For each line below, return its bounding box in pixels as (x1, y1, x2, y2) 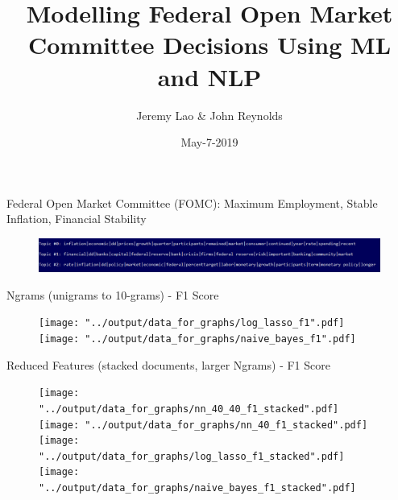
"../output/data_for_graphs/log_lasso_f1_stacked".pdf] (39, 450, 345, 462)
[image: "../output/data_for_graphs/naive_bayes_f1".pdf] (39, 333, 356, 345)
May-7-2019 (180, 134, 238, 151)
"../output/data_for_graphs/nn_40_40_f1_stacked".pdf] (39, 403, 339, 415)
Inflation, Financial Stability (6, 210, 147, 227)
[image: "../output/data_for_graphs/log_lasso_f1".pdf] (39, 317, 345, 329)
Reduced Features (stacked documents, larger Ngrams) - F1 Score (6, 356, 330, 373)
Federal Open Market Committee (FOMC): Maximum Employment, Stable (6, 194, 378, 211)
